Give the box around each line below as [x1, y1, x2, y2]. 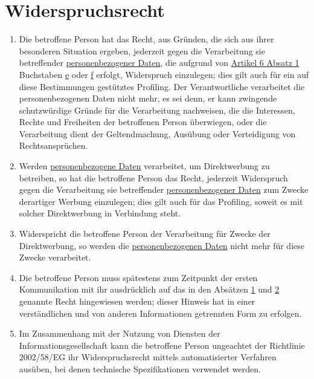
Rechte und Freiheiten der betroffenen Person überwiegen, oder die [19, 115, 267, 128]
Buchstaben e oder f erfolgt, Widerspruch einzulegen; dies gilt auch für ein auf [19, 68, 309, 80]
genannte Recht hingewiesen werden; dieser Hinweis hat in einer [19, 295, 255, 307]
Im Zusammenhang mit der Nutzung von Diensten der [19, 327, 220, 340]
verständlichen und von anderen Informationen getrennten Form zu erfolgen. [19, 306, 302, 319]
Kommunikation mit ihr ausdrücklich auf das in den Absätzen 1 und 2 [19, 283, 280, 296]
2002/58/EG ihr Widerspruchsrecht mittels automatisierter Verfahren [19, 351, 277, 363]
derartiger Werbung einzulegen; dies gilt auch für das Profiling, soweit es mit [19, 195, 303, 207]
